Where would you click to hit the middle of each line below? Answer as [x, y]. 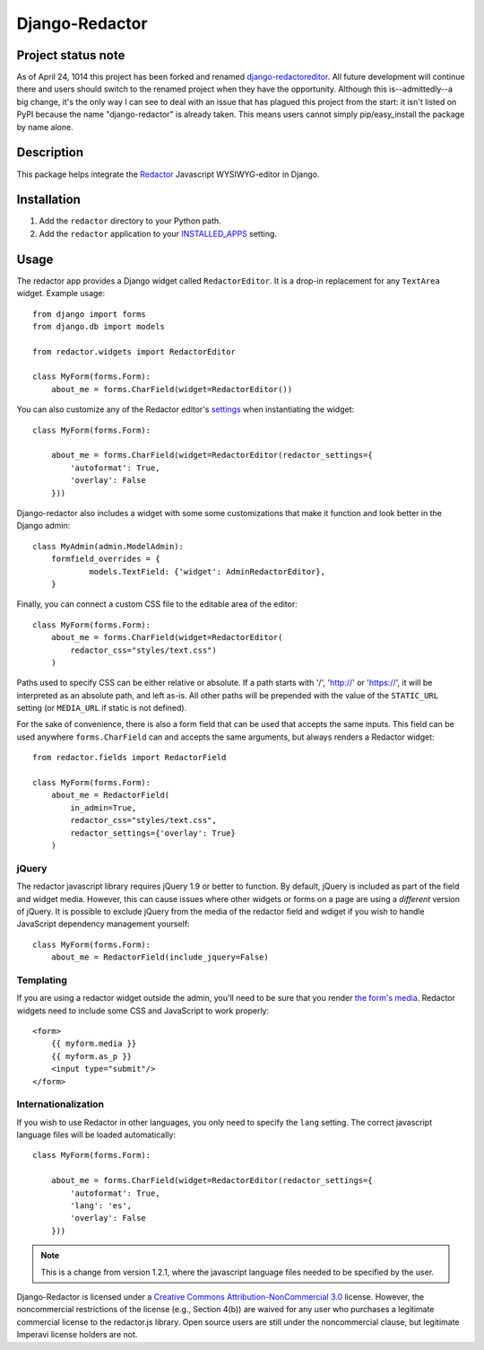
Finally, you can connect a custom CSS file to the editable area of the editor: [157, 604]
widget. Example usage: [61, 294]
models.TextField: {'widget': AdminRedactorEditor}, [207, 571]
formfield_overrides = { [105, 559]
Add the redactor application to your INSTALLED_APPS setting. [158, 233]
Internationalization [60, 1104]
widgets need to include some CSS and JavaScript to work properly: [143, 1011]
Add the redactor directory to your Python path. [130, 221]
